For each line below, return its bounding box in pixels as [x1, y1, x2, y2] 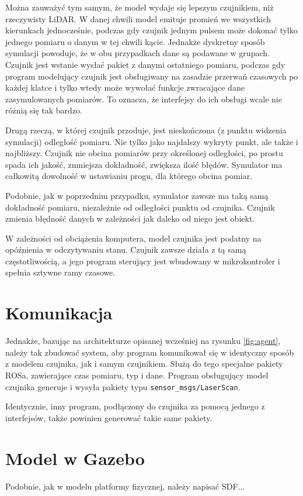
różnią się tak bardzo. [5, 104, 82, 116]
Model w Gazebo [5, 446, 145, 470]
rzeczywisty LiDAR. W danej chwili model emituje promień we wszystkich [5, 12, 271, 25]
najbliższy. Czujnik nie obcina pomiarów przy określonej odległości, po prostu [5, 147, 283, 159]
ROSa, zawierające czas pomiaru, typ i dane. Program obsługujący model [5, 368, 269, 381]
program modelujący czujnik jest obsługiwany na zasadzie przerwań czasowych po [5, 70, 298, 82]
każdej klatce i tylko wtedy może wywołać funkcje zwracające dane [5, 81, 245, 94]
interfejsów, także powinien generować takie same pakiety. [5, 411, 213, 423]
